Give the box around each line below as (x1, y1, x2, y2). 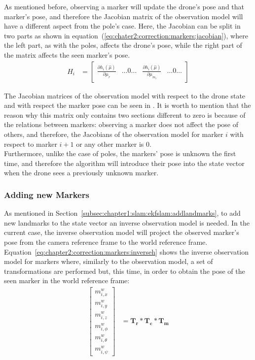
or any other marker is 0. (76, 138, 151, 149)
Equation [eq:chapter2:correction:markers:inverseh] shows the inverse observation (4, 246, 249, 257)
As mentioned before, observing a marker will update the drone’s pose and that (4, 1, 245, 11)
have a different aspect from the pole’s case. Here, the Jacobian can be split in (4, 21, 241, 31)
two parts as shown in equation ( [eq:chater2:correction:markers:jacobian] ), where (4, 30, 248, 40)
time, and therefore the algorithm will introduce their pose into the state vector (4, 158, 245, 168)
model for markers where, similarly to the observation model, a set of (4, 256, 213, 266)
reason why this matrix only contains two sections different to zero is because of (4, 109, 246, 120)
